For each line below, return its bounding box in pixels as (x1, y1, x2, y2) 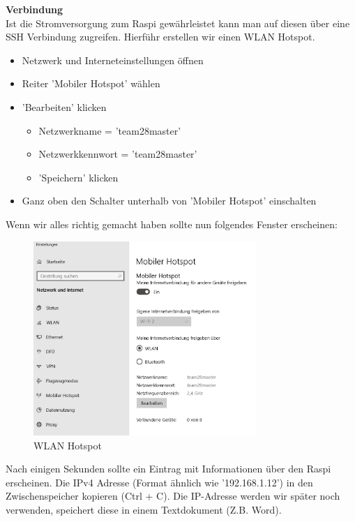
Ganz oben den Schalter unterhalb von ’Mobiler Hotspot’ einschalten (22, 193, 317, 208)
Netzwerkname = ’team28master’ (38, 123, 181, 137)
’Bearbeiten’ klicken (22, 99, 107, 114)
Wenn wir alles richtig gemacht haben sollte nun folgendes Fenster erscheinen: (6, 216, 338, 231)
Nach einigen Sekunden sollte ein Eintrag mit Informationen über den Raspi (6, 461, 331, 476)
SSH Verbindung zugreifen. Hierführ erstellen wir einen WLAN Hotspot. (6, 29, 315, 44)
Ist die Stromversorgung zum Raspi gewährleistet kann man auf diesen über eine (6, 15, 350, 30)
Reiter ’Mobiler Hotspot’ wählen (22, 76, 160, 91)
